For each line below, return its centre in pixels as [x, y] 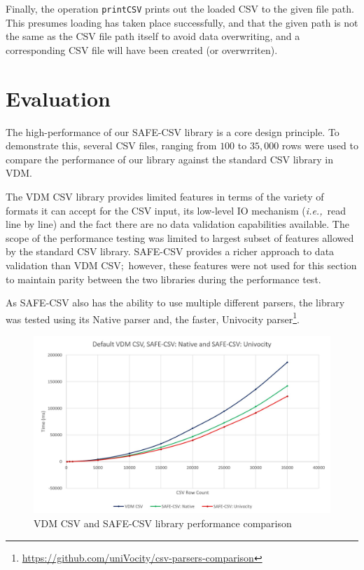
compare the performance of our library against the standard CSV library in [170, 159]
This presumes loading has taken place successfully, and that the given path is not [182, 22]
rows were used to [320, 145]
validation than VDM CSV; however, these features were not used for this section [181, 265]
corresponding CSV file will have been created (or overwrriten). [142, 49]
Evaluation [58, 98]
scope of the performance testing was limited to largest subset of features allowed [180, 237]
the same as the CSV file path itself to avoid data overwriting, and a [153, 36]
